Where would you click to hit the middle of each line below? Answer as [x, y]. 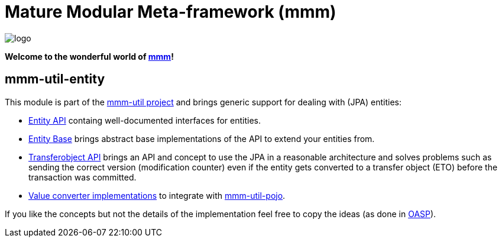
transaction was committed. [82, 177]
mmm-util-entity [55, 79]
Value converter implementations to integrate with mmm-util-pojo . [157, 195]
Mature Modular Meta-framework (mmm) [171, 12]
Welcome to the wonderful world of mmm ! [89, 56]
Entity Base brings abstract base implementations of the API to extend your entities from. [202, 138]
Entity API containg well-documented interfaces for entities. [145, 120]
